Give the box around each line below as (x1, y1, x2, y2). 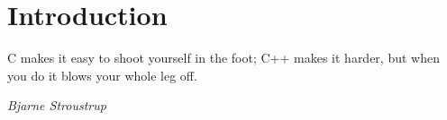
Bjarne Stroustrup (7, 96, 106, 115)
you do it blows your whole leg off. (7, 65, 197, 84)
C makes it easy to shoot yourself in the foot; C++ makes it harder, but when (7, 48, 440, 67)
